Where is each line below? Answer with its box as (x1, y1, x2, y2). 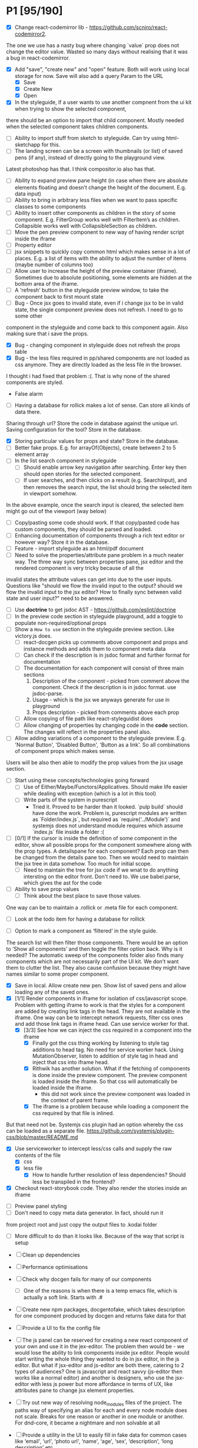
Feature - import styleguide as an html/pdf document (14, 544, 144, 552)
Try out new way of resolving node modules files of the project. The (22, 1398, 182, 1407)
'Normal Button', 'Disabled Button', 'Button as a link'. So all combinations (14, 741, 190, 748)
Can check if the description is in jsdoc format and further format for (23, 651, 190, 658)
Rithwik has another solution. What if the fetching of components (32, 1065, 190, 1072)
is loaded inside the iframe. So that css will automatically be (32, 1078, 178, 1085)
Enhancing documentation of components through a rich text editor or (14, 531, 185, 539)
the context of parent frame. (41, 1097, 110, 1104)
